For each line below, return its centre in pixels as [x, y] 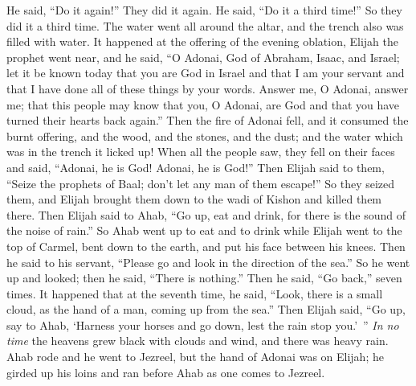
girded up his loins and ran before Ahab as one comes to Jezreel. [166, 372]
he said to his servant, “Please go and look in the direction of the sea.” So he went [208, 262]
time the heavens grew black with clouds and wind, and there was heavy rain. [198, 341]
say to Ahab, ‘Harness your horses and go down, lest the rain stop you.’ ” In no [203, 324]
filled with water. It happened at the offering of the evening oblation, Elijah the [202, 41]
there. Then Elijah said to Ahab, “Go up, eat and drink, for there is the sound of [206, 214]
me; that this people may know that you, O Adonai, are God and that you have [203, 104]
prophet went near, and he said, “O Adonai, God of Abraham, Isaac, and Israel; [203, 57]
